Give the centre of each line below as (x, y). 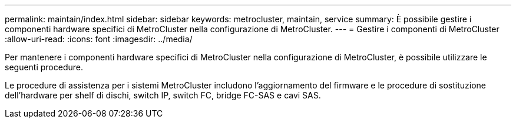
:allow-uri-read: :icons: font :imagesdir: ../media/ (99, 39)
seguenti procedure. (44, 67)
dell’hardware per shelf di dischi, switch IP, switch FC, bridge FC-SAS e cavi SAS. (163, 95)
